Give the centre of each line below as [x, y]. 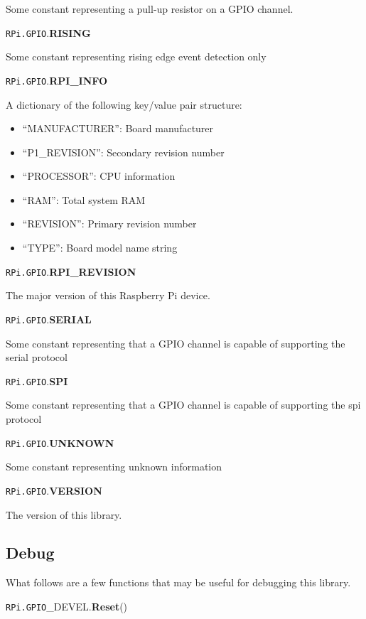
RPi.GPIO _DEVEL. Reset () [67, 606]
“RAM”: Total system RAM [84, 199]
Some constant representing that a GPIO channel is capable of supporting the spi [183, 405]
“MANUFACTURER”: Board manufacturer [118, 128]
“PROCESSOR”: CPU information [99, 176]
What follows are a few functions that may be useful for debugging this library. [178, 582]
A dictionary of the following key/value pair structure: [124, 104]
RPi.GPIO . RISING [48, 32]
